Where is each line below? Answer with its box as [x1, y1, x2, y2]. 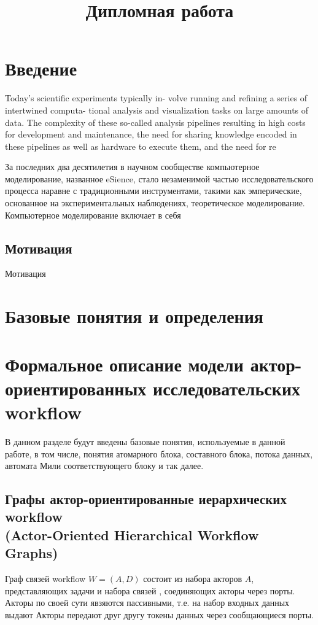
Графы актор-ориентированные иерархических [5, 489, 287, 508]
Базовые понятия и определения [5, 303, 263, 328]
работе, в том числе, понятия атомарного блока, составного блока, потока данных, [5, 447, 313, 460]
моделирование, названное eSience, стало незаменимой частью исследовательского [5, 172, 314, 185]
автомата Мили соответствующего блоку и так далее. [5, 459, 204, 472]
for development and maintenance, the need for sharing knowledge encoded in [5, 128, 297, 141]
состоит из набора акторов [143, 572, 242, 585]
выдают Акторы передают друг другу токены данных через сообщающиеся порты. [5, 608, 314, 621]
